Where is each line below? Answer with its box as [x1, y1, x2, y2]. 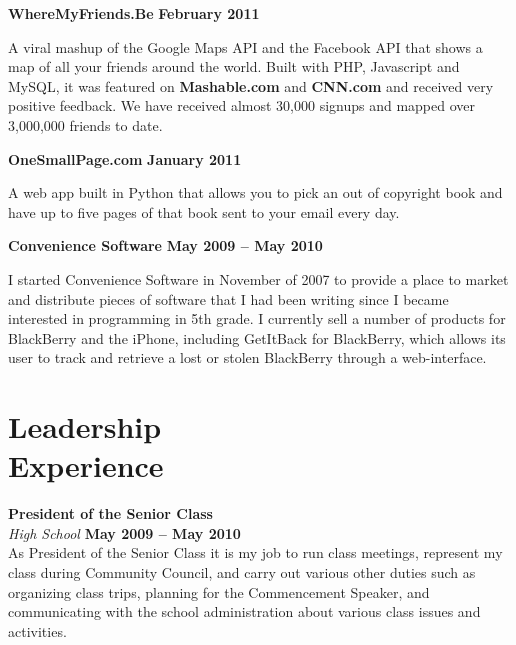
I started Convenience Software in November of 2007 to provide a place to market [8, 268, 509, 289]
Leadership [8, 406, 162, 447]
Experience [8, 445, 164, 486]
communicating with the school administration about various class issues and [8, 601, 481, 622]
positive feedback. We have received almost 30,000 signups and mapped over [8, 95, 476, 116]
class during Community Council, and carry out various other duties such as [8, 562, 476, 582]
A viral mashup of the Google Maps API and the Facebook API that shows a [8, 36, 483, 57]
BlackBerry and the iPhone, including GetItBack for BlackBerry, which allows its [8, 327, 506, 348]
